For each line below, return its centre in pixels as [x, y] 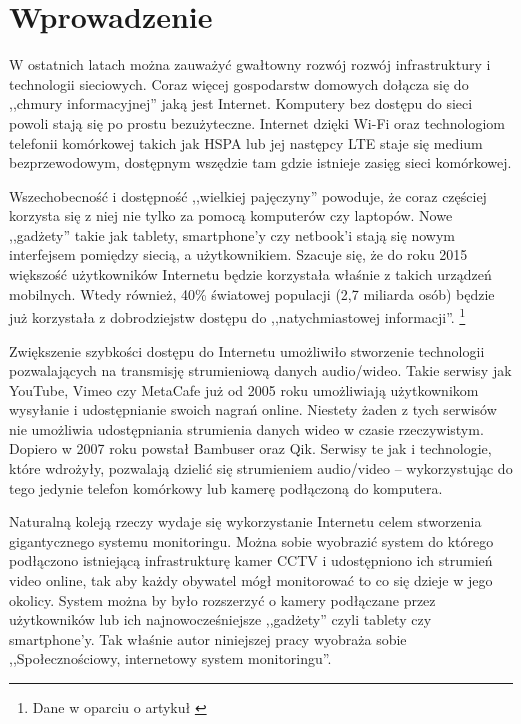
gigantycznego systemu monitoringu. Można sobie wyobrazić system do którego [251, 540]
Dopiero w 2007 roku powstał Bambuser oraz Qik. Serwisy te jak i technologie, [250, 448]
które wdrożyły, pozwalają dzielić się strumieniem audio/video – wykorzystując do [261, 468]
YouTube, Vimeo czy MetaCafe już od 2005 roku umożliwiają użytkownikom [244, 389]
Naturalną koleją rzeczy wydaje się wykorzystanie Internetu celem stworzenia [245, 521]
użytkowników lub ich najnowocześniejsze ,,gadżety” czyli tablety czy [220, 619]
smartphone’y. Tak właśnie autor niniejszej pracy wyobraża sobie [208, 638]
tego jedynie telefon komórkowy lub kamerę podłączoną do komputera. [226, 487]
